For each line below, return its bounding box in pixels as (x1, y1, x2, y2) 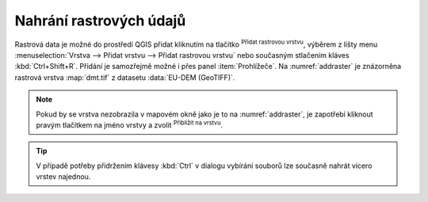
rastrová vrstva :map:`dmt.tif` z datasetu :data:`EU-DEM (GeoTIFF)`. (14, 72, 235, 82)
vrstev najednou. (36, 172, 91, 181)
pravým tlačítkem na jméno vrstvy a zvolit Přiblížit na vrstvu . (36, 119, 224, 130)
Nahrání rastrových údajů (14, 12, 186, 29)
